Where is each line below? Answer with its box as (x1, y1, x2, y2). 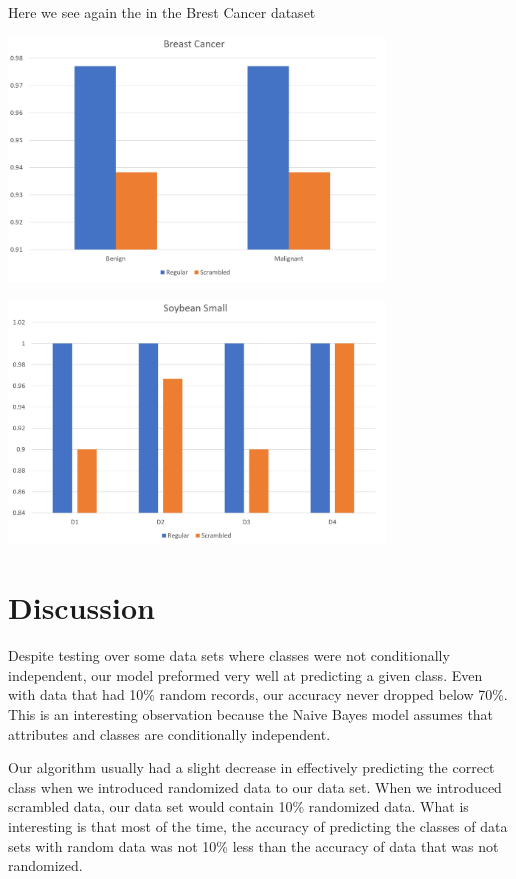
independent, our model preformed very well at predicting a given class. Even (8, 664, 483, 685)
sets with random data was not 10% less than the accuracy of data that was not (8, 835, 499, 856)
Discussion (8, 587, 155, 628)
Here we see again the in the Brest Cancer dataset (8, 2, 316, 22)
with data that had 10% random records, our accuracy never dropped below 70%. (8, 684, 508, 705)
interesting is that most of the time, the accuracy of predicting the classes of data (8, 816, 508, 837)
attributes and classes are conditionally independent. (8, 723, 331, 744)
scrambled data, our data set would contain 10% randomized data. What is (8, 796, 469, 817)
